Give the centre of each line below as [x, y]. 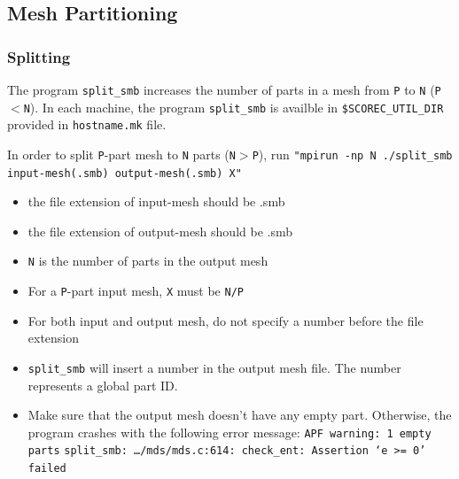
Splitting [39, 56]
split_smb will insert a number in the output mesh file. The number [214, 367]
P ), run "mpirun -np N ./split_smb [352, 154]
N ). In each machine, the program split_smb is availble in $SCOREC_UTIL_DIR [233, 107]
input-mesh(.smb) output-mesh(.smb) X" [124, 173]
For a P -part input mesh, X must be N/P [136, 291]
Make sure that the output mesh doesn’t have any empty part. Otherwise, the [240, 415]
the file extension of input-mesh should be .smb [156, 201]
